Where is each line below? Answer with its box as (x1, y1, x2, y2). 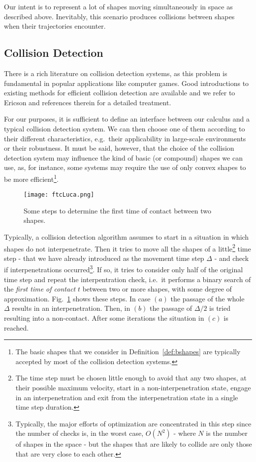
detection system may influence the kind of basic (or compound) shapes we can (4, 152, 243, 163)
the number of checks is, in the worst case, (15, 428, 144, 438)
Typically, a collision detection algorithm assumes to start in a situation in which (4, 232, 249, 242)
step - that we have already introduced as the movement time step (4, 252, 204, 263)
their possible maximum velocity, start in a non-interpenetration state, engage (15, 382, 251, 393)
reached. (4, 322, 29, 333)
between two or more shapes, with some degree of (82, 284, 232, 294)
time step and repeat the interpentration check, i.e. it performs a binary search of (4, 274, 251, 284)
